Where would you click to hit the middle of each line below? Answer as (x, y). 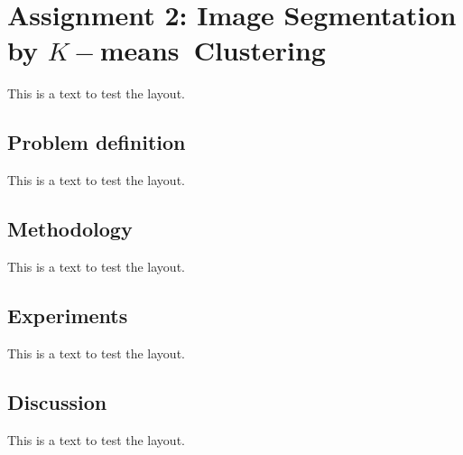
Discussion (57, 401)
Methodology (70, 229)
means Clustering (213, 50)
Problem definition (97, 142)
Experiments (68, 315)
